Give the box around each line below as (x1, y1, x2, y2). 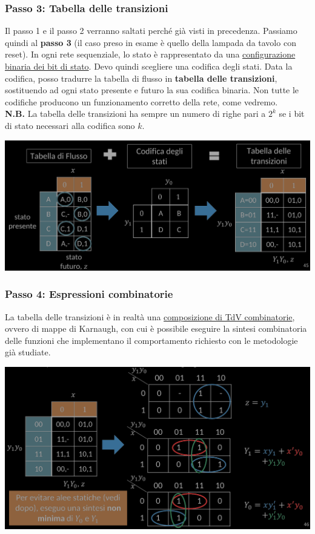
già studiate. (5, 346, 51, 358)
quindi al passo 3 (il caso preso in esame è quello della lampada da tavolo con (5, 36, 296, 48)
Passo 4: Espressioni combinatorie (5, 286, 173, 302)
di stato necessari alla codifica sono (5, 119, 135, 131)
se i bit (279, 107, 305, 120)
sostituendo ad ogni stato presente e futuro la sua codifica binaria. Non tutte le (5, 84, 299, 96)
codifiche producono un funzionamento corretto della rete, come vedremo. (5, 95, 278, 108)
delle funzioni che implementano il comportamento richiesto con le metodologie (5, 334, 298, 346)
